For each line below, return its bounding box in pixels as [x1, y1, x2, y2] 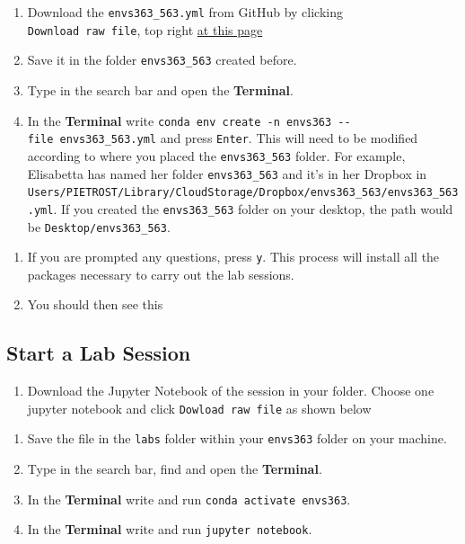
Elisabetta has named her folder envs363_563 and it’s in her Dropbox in [27, 164, 427, 183]
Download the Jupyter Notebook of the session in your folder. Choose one [27, 381, 434, 400]
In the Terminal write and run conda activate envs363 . [27, 489, 351, 508]
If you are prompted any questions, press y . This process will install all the [27, 247, 440, 266]
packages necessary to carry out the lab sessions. [27, 264, 294, 283]
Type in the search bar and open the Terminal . [27, 80, 294, 99]
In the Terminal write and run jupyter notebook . [27, 520, 312, 539]
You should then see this [27, 295, 163, 314]
